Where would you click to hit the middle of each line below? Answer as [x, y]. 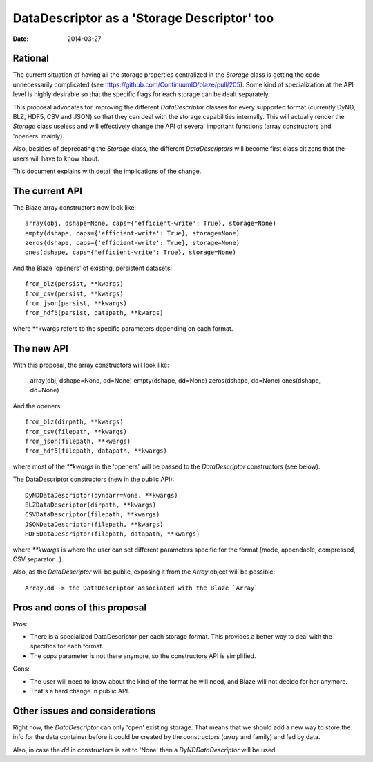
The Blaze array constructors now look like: [75, 207]
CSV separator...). [38, 559]
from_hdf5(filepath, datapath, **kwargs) [96, 451]
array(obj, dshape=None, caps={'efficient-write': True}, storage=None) [151, 224]
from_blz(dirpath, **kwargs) [74, 422]
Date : [21, 39]
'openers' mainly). [39, 136]
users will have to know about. [56, 158]
